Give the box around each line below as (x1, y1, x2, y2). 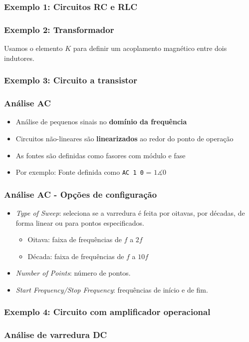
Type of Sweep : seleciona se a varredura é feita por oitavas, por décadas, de (15, 207, 245, 218)
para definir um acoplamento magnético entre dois (73, 43, 227, 53)
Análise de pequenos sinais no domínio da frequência (15, 116, 187, 127)
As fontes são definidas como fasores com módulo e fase (15, 150, 186, 160)
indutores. (4, 52, 34, 63)
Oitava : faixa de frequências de (27, 234, 122, 245)
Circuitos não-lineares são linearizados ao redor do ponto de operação (15, 133, 234, 143)
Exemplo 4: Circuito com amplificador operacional (4, 306, 211, 318)
